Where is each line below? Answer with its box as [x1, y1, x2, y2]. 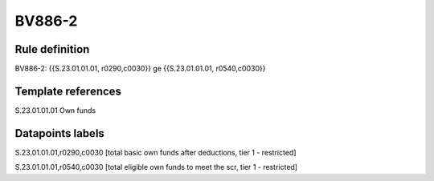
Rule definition [14, 42, 90, 56]
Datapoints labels [14, 127, 104, 140]
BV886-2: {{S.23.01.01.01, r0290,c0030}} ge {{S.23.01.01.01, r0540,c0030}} [14, 64, 266, 74]
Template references [14, 84, 122, 98]
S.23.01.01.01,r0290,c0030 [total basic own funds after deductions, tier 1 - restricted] [14, 147, 297, 157]
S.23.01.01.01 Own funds [14, 105, 96, 115]
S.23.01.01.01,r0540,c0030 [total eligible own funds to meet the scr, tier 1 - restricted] [14, 163, 297, 172]
